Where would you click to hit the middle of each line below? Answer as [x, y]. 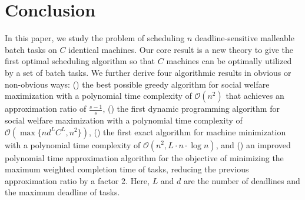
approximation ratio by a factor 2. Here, [77, 180]
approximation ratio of [46, 109]
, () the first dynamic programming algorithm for [191, 109]
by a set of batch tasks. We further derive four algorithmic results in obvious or [148, 72]
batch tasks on [31, 49]
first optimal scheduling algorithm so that [80, 61]
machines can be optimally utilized [229, 61]
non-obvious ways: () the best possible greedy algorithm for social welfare [137, 84]
